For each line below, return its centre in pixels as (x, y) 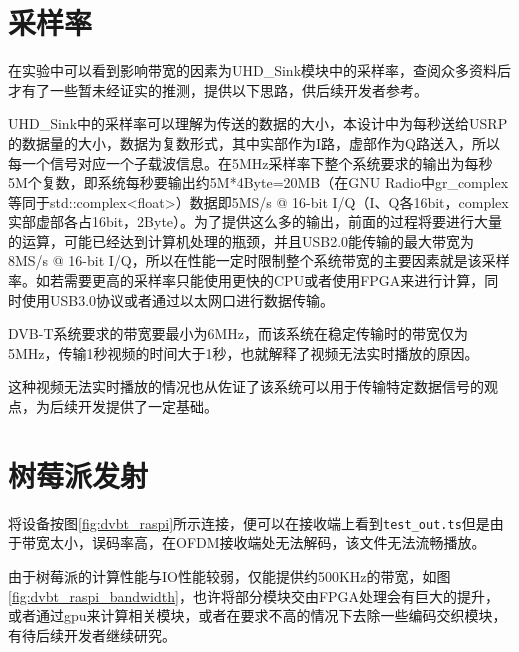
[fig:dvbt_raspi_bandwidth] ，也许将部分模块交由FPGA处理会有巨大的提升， (254, 595)
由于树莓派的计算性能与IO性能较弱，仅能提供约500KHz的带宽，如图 (229, 576)
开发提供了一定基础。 (147, 406)
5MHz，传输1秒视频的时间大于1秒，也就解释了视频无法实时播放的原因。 (243, 352)
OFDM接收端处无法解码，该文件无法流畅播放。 (330, 542)
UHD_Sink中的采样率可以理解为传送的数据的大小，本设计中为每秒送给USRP (258, 123)
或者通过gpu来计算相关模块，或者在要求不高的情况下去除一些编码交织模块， (257, 615)
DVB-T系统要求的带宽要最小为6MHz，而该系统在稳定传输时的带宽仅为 (238, 333)
